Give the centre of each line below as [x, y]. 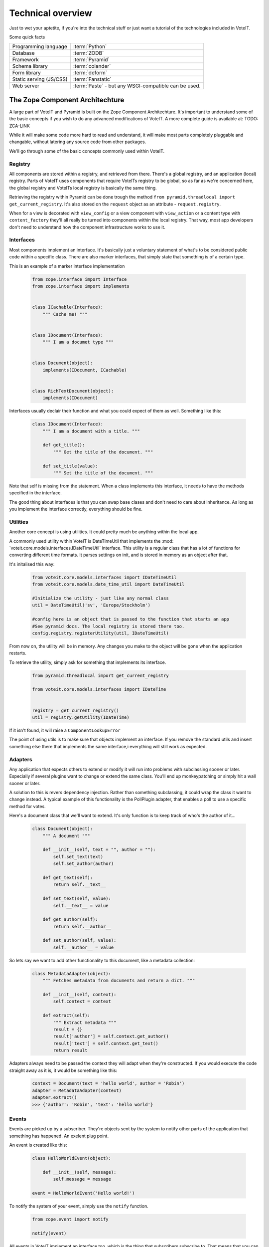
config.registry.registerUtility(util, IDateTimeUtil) [100, 633]
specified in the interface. [36, 493]
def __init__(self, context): [79, 994]
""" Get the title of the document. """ [103, 452]
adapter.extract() [55, 1098]
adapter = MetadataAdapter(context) [77, 1090]
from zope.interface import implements [81, 286]
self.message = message [82, 1179]
